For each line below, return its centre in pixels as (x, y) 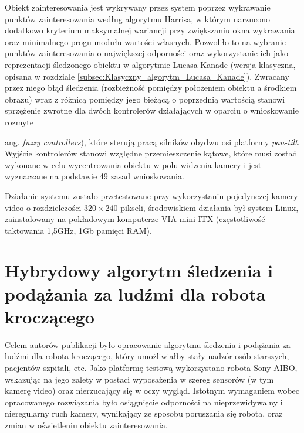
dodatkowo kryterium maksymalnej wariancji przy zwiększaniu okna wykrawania (150, 30)
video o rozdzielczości (43, 207)
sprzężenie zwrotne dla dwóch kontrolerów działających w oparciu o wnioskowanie (152, 110)
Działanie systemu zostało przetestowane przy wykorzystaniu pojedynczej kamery (151, 195)
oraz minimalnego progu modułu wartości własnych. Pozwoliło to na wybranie (145, 41)
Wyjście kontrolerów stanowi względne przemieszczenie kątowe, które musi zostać (151, 153)
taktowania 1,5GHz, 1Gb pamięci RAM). (78, 230)
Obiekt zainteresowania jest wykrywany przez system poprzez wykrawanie (138, 7)
